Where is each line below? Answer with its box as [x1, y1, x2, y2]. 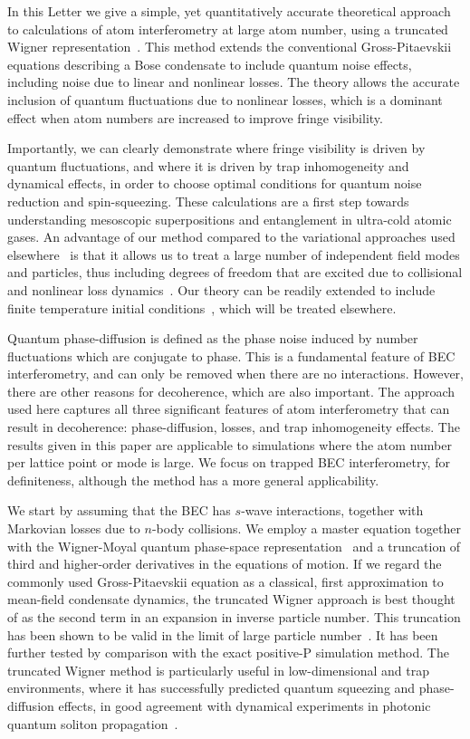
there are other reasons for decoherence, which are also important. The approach [7, 381, 456, 400]
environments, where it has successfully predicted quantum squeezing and [7, 678, 416, 697]
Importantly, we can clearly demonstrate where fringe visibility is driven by [7, 139, 426, 158]
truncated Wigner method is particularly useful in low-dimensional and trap [7, 660, 429, 679]
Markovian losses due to [7, 519, 140, 538]
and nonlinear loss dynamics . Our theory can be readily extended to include [7, 280, 436, 299]
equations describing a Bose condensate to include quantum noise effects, [7, 54, 412, 73]
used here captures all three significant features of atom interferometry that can [7, 399, 450, 418]
